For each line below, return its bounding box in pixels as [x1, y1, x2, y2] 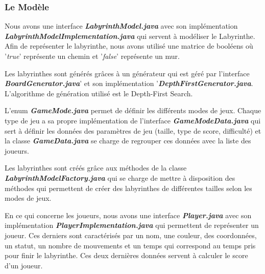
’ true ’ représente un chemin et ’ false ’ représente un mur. [5, 51, 180, 61]
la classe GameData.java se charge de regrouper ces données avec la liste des [5, 135, 251, 146]
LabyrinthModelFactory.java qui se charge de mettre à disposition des [5, 172, 235, 183]
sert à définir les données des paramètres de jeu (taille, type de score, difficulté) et [5, 125, 261, 136]
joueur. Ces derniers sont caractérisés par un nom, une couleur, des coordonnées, [5, 229, 257, 240]
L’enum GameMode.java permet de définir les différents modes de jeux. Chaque [5, 105, 261, 116]
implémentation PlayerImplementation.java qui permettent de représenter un [5, 220, 259, 230]
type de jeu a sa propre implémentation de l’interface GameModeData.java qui [5, 115, 261, 125]
